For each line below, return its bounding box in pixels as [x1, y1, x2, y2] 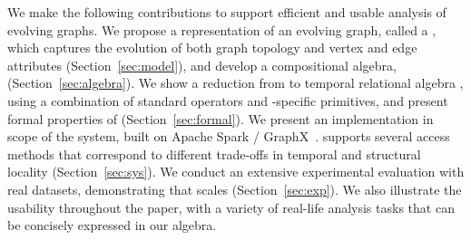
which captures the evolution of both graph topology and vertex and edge [7, 38, 417, 57]
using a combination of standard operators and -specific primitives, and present [7, 91, 448, 110]
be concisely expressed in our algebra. [7, 216, 217, 235]
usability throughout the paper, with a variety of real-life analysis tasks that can [7, 197, 455, 216]
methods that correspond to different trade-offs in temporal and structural [7, 144, 421, 163]
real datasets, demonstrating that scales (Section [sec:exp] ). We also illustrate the [7, 179, 462, 198]
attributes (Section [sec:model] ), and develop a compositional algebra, [7, 55, 397, 74]
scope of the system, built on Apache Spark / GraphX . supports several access [7, 127, 450, 146]
